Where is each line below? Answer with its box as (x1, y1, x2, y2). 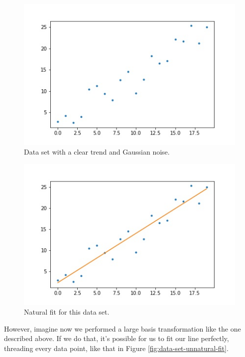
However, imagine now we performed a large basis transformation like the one (4, 323, 241, 334)
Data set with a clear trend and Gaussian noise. (24, 147, 170, 157)
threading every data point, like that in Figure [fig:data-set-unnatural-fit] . (4, 343, 229, 353)
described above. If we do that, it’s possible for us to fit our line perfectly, (4, 333, 229, 344)
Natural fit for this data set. (24, 307, 110, 317)
